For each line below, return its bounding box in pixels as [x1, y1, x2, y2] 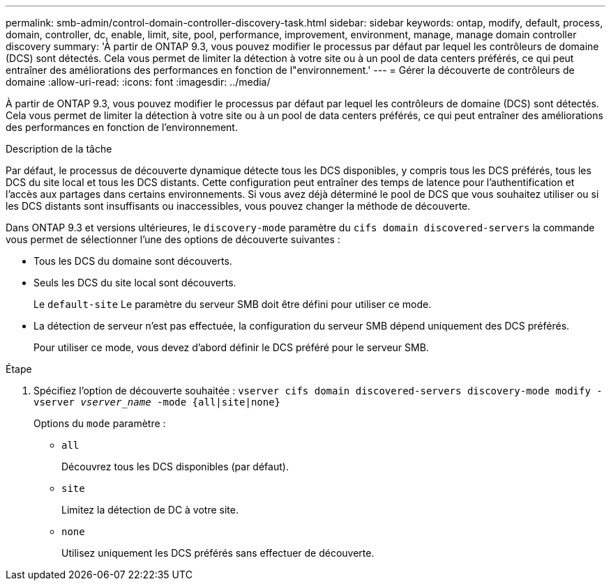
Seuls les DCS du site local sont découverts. [33, 277, 236, 288]
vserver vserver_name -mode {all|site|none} [33, 396, 281, 408]
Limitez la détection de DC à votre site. [61, 504, 239, 516]
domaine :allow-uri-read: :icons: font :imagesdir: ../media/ [6, 76, 271, 88]
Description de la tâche [6, 143, 112, 155]
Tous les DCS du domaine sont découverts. [33, 255, 232, 267]
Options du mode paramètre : [33, 417, 166, 429]
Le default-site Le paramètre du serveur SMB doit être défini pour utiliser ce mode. [33, 298, 432, 310]
